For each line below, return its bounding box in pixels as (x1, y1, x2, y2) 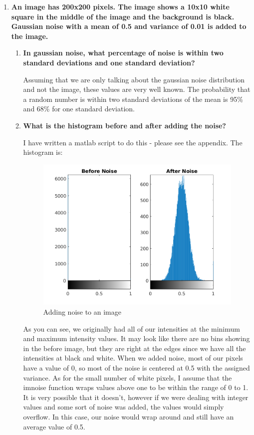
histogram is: (23, 147, 63, 157)
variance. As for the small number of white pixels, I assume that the (23, 372, 232, 383)
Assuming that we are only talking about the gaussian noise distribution (23, 74, 245, 84)
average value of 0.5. (23, 421, 85, 432)
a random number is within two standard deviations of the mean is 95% (23, 93, 243, 104)
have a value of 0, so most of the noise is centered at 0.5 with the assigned (23, 363, 250, 373)
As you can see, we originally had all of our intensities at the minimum (23, 323, 240, 334)
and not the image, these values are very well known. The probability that (23, 84, 251, 94)
